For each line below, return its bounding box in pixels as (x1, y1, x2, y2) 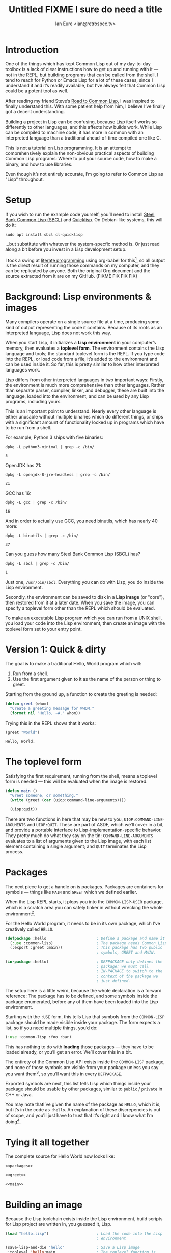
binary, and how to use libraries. (5, 161, 73, 167)
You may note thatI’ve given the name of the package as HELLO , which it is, (5, 1101, 161, 1107)
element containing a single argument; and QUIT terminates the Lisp (5, 843, 147, 849)
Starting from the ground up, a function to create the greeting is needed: (5, 691, 157, 698)
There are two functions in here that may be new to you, (5, 816, 123, 822)
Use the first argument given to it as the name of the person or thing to (12, 676, 161, 682)
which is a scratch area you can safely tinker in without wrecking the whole (5, 904, 163, 911)
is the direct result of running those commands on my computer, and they (5, 262, 160, 269)
